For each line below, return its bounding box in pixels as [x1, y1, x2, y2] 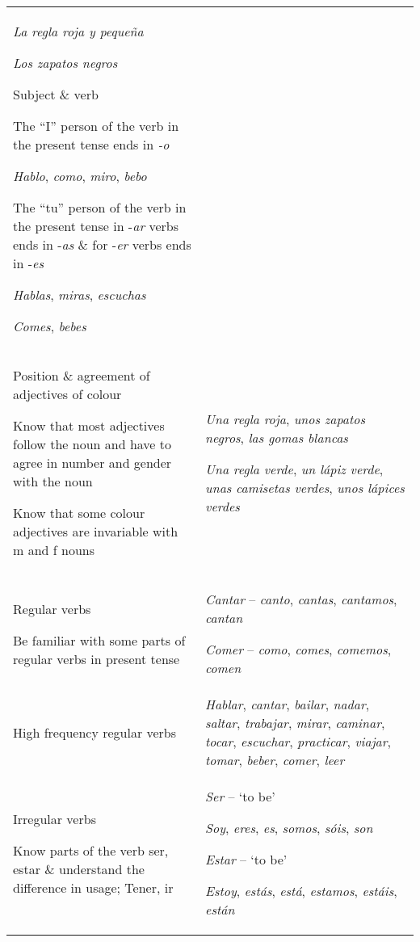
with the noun [13, 472, 93, 490]
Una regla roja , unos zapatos [205, 410, 365, 428]
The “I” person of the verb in [13, 116, 179, 135]
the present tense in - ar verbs [13, 217, 179, 235]
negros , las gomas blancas [205, 428, 348, 447]
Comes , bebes [13, 317, 86, 335]
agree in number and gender [13, 453, 172, 472]
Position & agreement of [13, 366, 150, 385]
